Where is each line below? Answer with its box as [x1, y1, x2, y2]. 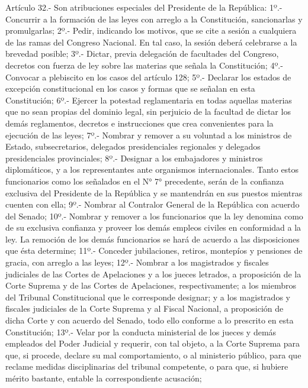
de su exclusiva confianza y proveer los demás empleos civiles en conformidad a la [5, 221, 301, 234]
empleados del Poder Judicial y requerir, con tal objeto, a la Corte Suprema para [5, 337, 300, 350]
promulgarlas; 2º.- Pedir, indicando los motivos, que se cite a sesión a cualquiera [5, 24, 297, 37]
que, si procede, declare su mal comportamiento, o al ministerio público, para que [5, 348, 301, 361]
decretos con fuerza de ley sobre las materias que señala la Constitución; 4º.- [5, 59, 283, 71]
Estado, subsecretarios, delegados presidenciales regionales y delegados [5, 140, 261, 153]
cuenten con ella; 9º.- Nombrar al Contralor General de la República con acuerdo [5, 198, 300, 211]
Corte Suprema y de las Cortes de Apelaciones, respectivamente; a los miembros [5, 279, 296, 292]
